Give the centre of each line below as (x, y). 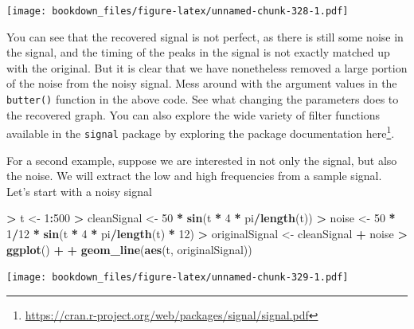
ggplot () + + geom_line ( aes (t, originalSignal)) (129, 249)
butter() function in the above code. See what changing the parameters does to (203, 99)
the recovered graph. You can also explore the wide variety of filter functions (193, 114)
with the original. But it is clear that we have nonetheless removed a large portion (207, 67)
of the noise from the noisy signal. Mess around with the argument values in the (202, 83)
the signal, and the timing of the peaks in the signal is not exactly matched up (198, 52)
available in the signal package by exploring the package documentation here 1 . (201, 132)
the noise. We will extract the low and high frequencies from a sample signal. (194, 176)
